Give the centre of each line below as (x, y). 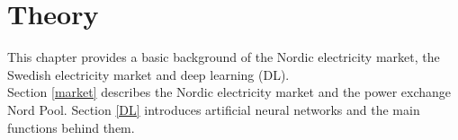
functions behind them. (71, 127)
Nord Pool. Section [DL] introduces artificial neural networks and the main (214, 109)
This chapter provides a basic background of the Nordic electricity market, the (224, 57)
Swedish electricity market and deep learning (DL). (148, 74)
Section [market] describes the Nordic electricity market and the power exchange (229, 92)
